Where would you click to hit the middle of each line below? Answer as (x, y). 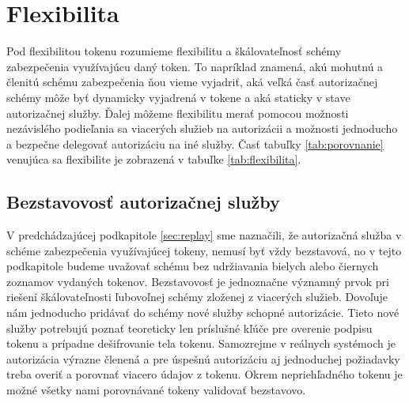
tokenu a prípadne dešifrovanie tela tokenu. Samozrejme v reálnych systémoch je (201, 343)
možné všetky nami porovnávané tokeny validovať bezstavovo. (156, 390)
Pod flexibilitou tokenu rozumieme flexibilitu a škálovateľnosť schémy (174, 51)
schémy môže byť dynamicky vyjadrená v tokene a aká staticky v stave (178, 97)
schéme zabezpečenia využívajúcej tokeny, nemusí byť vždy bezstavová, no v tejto (204, 250)
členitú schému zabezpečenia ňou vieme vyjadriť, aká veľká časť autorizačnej (192, 82)
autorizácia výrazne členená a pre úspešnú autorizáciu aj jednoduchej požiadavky (203, 358)
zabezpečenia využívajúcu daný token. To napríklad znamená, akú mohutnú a (195, 66)
